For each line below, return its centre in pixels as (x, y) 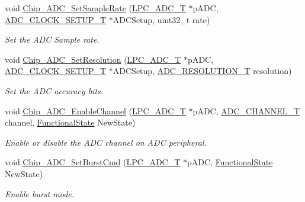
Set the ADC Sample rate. (52, 39)
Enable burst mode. (40, 193)
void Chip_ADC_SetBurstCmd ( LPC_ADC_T (93, 162)
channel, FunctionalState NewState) (70, 122)
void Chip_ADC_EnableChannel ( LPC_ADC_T (95, 110)
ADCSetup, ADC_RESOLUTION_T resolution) (202, 71)
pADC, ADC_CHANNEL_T (246, 110)
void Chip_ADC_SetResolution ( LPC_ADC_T (93, 59)
